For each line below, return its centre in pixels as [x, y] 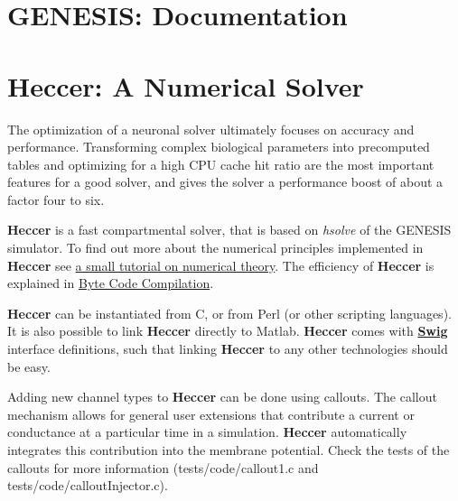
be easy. [29, 366]
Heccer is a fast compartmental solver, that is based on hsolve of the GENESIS [229, 230]
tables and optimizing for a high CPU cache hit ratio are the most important [221, 164]
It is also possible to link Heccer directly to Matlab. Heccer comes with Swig [228, 331]
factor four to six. [56, 199]
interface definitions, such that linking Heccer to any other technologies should [228, 349]
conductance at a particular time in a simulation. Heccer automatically [207, 432]
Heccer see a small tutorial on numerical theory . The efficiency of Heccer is [221, 265]
